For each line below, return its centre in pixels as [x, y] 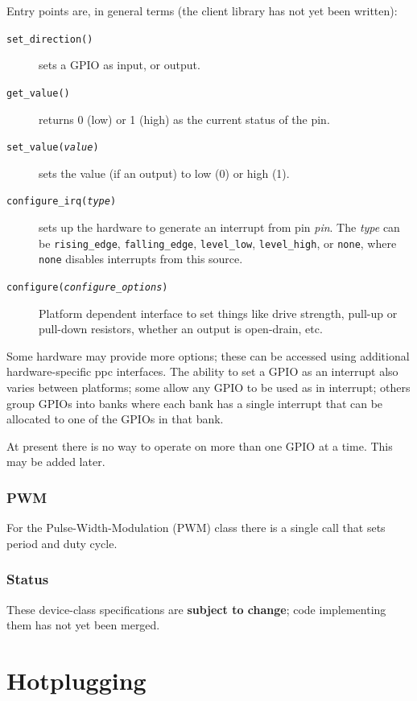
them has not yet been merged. [83, 625]
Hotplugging [76, 680]
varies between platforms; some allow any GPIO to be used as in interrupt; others [208, 387]
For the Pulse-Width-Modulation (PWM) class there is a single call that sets [196, 528]
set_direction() [50, 39]
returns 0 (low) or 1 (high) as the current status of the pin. [184, 119]
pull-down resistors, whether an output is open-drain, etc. [181, 329]
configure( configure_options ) [87, 287]
